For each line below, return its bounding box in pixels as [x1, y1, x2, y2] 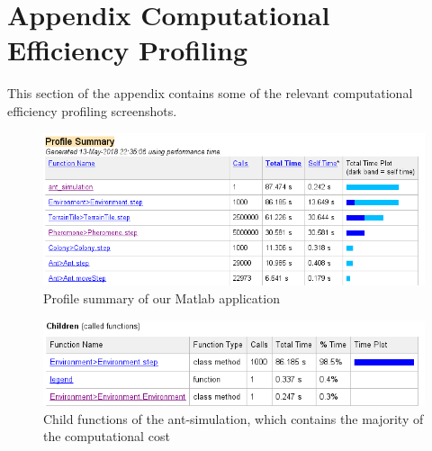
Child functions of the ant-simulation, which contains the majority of [43, 409, 424, 428]
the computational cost [43, 427, 170, 446]
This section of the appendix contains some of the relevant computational [7, 84, 413, 103]
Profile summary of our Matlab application [43, 288, 280, 307]
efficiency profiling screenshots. [7, 101, 177, 120]
